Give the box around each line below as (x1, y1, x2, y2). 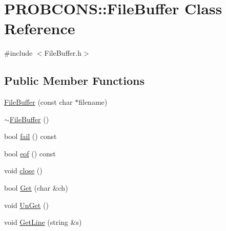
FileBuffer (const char (4, 97, 73, 107)
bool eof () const (4, 148, 56, 158)
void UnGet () (4, 199, 49, 210)
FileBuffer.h (44, 48, 81, 58)
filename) (78, 97, 108, 107)
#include (4, 48, 33, 58)
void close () (4, 165, 43, 176)
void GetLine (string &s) (4, 217, 82, 227)
